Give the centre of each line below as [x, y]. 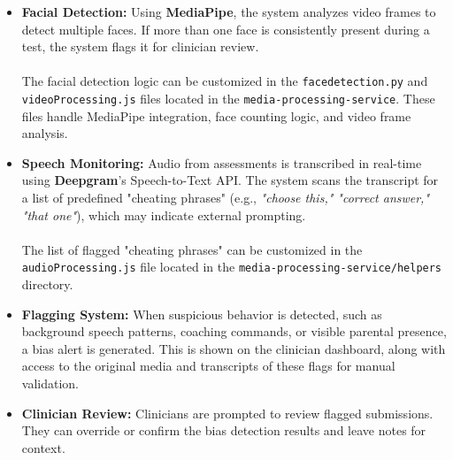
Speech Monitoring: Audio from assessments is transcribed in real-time [222, 162]
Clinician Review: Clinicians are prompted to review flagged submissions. [227, 413]
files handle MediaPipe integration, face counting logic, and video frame [216, 115]
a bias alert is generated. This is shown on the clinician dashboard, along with [234, 348]
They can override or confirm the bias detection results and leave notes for [224, 430]
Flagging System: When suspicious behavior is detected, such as [202, 314]
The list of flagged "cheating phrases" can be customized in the [192, 249]
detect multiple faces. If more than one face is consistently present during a [226, 29]
